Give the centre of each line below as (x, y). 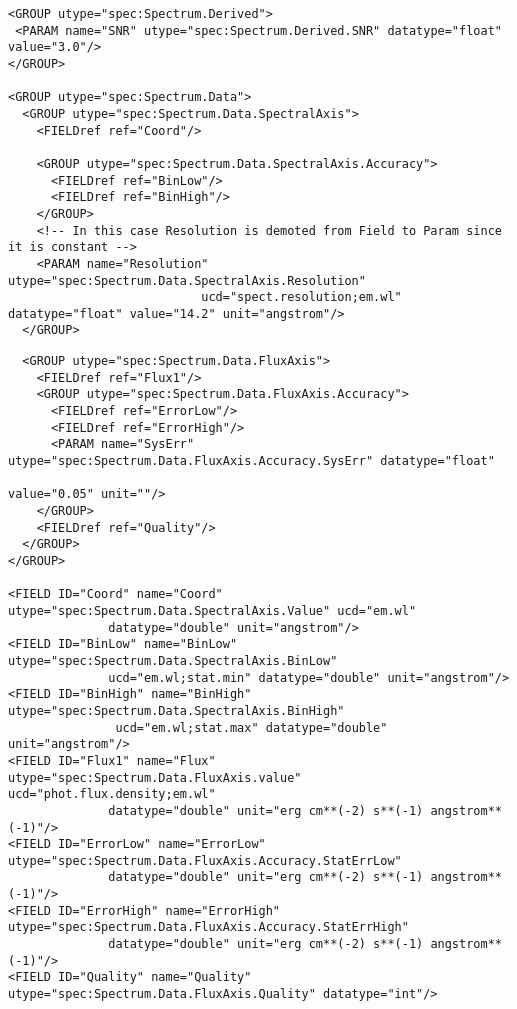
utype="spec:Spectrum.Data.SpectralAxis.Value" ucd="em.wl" (212, 610)
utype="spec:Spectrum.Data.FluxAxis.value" (155, 777)
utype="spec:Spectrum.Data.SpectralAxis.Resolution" (187, 280)
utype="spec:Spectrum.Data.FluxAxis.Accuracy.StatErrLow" (205, 860)
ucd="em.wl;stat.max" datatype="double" (251, 727)
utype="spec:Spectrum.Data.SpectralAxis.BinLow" (173, 660)
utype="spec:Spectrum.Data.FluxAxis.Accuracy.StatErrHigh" (208, 927)
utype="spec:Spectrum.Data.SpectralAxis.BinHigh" (176, 710)
